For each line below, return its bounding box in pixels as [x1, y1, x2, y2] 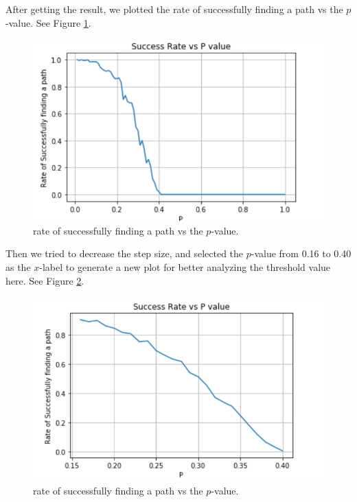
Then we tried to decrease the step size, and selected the [5, 246, 244, 261]
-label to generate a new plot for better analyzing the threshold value [39, 259, 331, 274]
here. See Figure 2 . [5, 273, 84, 287]
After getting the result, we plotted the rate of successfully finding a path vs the [5, 2, 343, 16]
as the [5, 259, 31, 274]
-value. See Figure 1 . [5, 15, 91, 29]
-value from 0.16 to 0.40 [251, 246, 352, 261]
